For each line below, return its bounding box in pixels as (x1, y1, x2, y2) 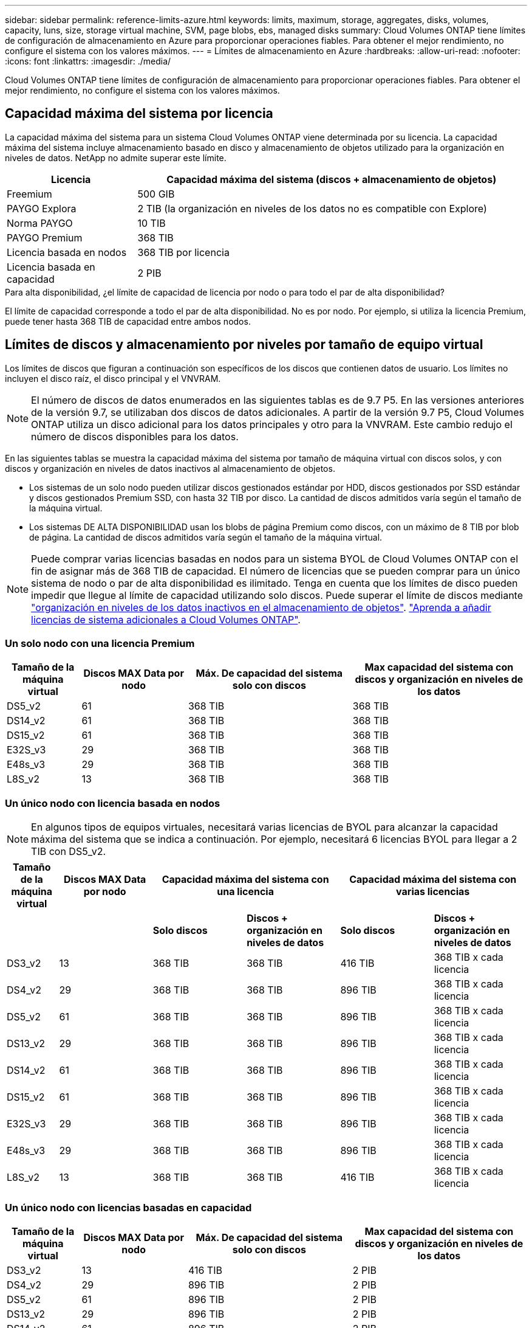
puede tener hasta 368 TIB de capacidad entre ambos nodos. (5, 316, 251, 327)
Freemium (7, 187, 52, 200)
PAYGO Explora (7, 202, 77, 215)
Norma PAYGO (7, 216, 73, 229)
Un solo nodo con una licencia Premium (5, 637, 195, 650)
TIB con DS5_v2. (31, 845, 106, 858)
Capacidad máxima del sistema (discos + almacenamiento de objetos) (166, 173, 497, 185)
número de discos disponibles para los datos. (31, 430, 239, 443)
